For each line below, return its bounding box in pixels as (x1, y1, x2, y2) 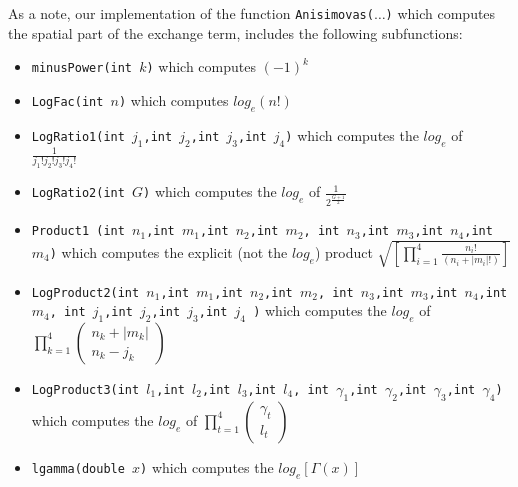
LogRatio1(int (31, 129, 125, 144)
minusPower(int (31, 61, 133, 76)
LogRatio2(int (31, 186, 125, 201)
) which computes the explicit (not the (49, 241, 288, 262)
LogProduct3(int (31, 382, 140, 397)
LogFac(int (31, 94, 104, 109)
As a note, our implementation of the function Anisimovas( (8, 3, 374, 23)
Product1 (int (31, 224, 125, 239)
